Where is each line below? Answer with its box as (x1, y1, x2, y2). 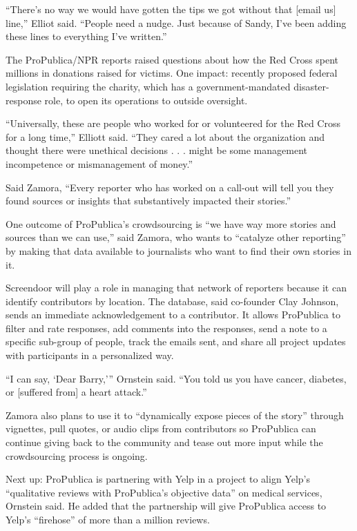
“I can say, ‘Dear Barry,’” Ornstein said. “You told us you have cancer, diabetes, (6, 371, 347, 385)
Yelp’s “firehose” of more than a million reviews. (6, 512, 210, 526)
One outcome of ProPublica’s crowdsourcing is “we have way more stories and (6, 216, 336, 231)
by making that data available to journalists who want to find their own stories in (6, 243, 351, 258)
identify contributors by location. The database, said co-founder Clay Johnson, (6, 293, 339, 308)
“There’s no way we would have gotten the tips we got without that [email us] (6, 2, 336, 16)
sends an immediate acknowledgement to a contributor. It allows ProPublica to (6, 307, 340, 322)
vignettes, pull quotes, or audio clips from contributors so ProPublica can (6, 421, 316, 436)
